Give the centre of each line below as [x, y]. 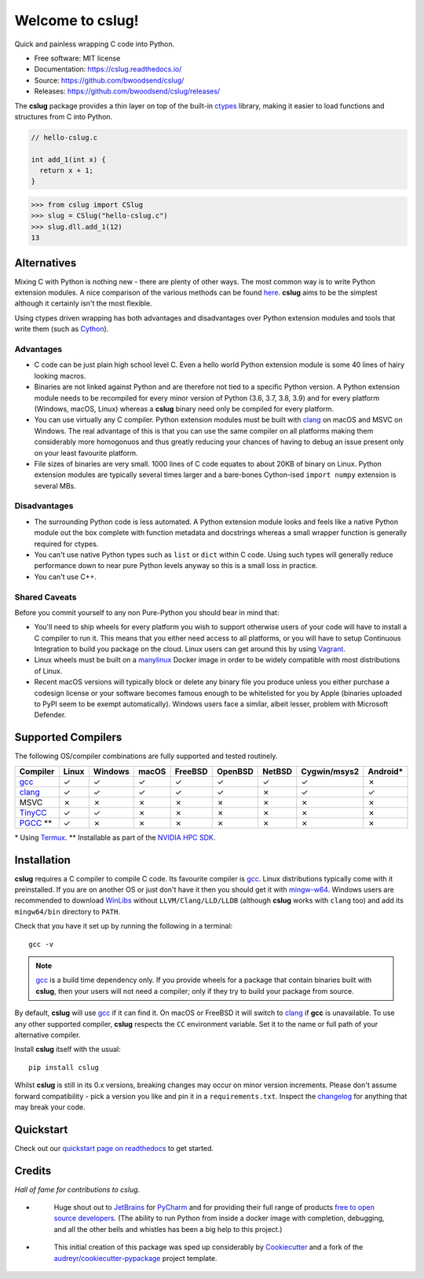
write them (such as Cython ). [62, 329]
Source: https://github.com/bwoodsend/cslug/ [109, 80]
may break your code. [50, 1107]
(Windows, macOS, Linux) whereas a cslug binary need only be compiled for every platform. [184, 409]
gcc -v [41, 944]
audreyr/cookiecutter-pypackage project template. [135, 1258]
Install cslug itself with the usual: [68, 1050]
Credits [33, 1171]
